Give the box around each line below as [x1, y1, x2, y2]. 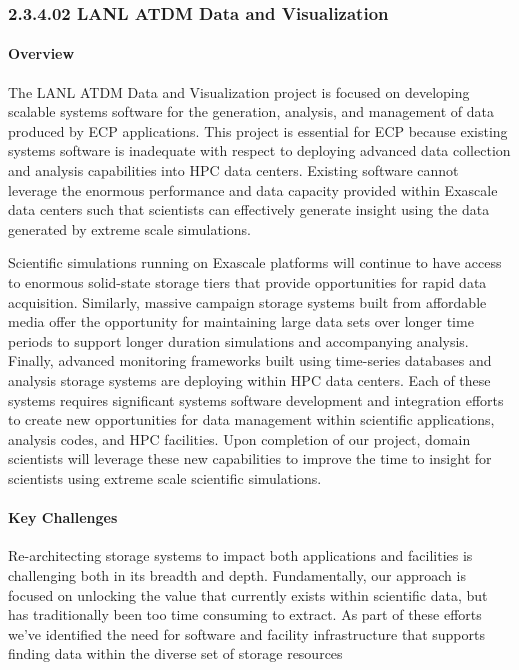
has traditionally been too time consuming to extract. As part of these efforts [8, 604, 482, 625]
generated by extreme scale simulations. [8, 218, 251, 239]
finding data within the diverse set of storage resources [8, 643, 343, 664]
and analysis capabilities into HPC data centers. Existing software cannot [8, 160, 459, 181]
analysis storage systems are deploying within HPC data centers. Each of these [8, 369, 491, 390]
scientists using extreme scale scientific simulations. [8, 467, 322, 488]
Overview [8, 43, 75, 64]
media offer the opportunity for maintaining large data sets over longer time [8, 311, 474, 332]
